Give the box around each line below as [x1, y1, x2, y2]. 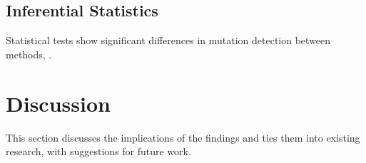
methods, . [6, 46, 52, 61]
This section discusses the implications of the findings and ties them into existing [6, 130, 360, 144]
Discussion [6, 88, 111, 117]
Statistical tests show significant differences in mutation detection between [6, 33, 331, 48]
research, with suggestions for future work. [6, 144, 191, 159]
